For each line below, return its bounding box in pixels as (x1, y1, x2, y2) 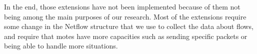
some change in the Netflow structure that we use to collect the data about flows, (4, 21, 253, 31)
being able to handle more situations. (4, 40, 118, 51)
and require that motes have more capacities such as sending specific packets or (4, 30, 247, 41)
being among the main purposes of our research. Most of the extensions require (4, 11, 246, 21)
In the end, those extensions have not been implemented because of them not (4, 1, 240, 11)
